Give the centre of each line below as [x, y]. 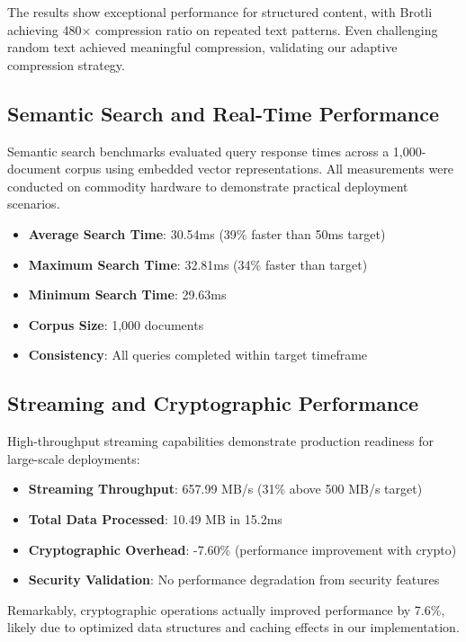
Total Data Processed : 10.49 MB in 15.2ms [155, 518]
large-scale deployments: [74, 458]
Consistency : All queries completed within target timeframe [198, 355]
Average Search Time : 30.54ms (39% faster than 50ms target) [207, 233]
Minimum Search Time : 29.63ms [127, 294]
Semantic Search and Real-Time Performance [223, 113]
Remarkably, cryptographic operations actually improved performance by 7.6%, [226, 609]
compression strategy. [66, 64]
